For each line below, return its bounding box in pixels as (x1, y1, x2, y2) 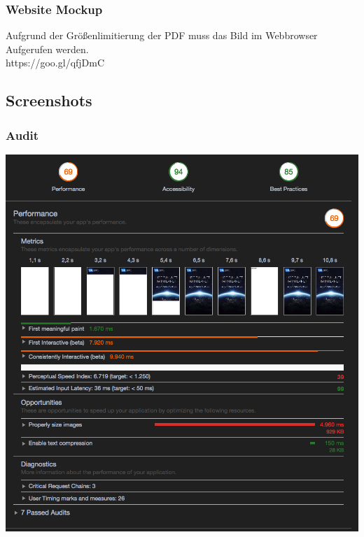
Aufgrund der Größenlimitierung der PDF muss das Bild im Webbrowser (6, 28, 318, 43)
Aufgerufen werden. (6, 41, 89, 56)
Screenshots (6, 89, 92, 111)
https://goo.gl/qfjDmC (6, 55, 105, 70)
